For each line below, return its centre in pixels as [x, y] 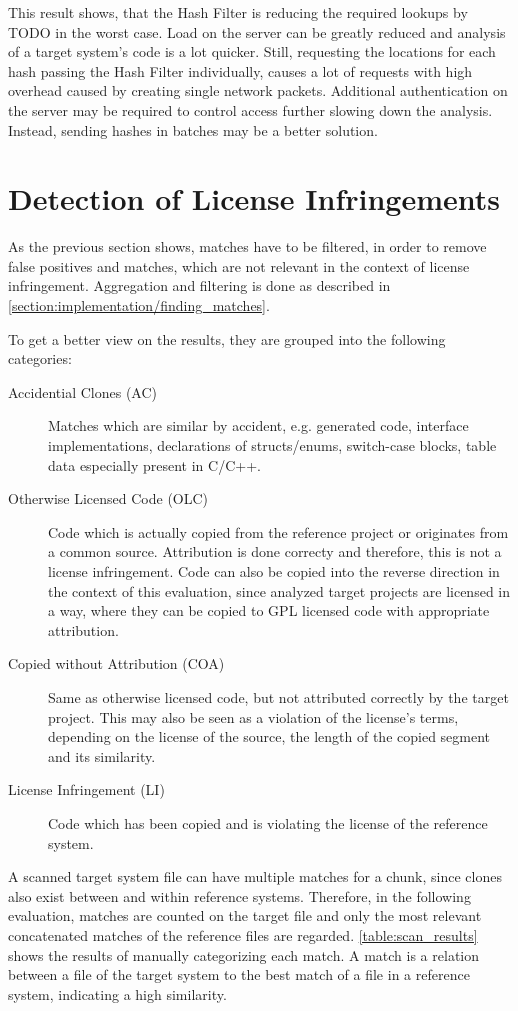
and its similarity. [102, 755]
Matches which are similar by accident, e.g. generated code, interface [258, 425]
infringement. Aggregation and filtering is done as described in [199, 285]
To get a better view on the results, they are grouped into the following [227, 338]
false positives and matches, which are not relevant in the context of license [239, 265]
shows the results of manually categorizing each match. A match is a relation [244, 954]
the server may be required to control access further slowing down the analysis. [250, 109]
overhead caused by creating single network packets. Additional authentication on [258, 90]
